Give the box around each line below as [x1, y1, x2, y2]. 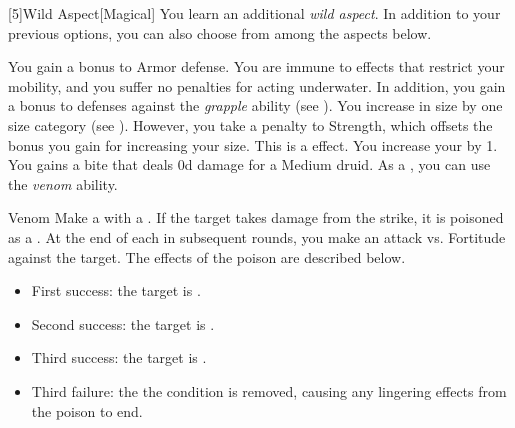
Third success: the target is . [31, 347, 207, 368]
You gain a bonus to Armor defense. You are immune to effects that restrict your [8, 56, 505, 77]
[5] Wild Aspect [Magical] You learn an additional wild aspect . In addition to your [8, 3, 501, 23]
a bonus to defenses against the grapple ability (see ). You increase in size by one [8, 95, 503, 116]
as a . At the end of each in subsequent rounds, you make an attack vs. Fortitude [8, 226, 506, 247]
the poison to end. [31, 400, 143, 421]
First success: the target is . [31, 280, 201, 301]
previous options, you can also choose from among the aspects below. [8, 22, 432, 43]
